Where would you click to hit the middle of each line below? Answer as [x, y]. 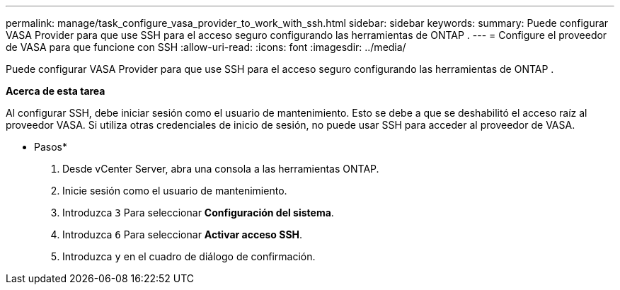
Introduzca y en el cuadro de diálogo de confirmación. [189, 256]
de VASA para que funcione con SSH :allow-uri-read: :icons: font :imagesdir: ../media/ [206, 47]
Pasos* [51, 147]
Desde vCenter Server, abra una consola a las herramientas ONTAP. [221, 169]
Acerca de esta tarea [56, 91]
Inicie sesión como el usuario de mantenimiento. [175, 191]
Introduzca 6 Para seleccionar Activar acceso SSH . [183, 234]
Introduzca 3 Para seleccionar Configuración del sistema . [198, 213]
